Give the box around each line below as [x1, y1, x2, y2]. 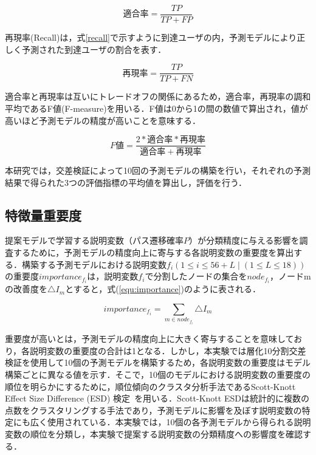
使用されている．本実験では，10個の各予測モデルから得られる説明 [47, 416, 311, 428]
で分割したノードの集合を [145, 270, 247, 282]
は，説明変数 [87, 270, 139, 282]
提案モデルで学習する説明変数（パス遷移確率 [5, 234, 184, 247]
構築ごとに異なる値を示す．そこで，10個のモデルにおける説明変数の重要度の [5, 368, 311, 380]
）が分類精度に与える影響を [189, 234, 300, 247]
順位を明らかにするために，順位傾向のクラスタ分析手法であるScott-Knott [5, 380, 296, 392]
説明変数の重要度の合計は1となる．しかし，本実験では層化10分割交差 [30, 344, 306, 357]
